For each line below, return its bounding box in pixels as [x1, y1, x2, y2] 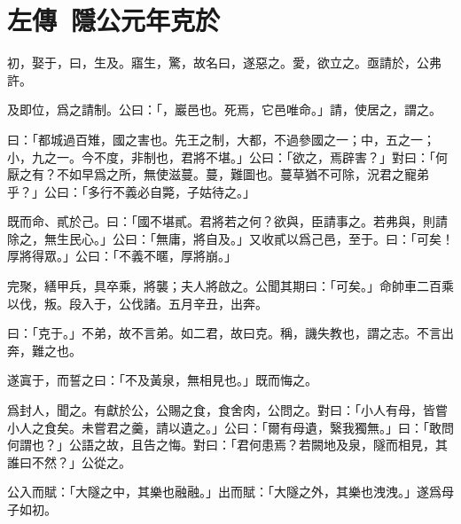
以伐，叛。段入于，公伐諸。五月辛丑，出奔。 [7, 293, 268, 312]
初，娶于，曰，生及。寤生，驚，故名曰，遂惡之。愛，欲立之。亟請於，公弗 [7, 53, 441, 72]
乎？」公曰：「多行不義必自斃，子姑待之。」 [7, 182, 255, 200]
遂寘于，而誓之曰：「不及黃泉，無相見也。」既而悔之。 [7, 371, 317, 389]
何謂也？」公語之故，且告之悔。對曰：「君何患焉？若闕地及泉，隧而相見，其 [7, 435, 448, 454]
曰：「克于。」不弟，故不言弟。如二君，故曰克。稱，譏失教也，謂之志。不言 [7, 324, 441, 342]
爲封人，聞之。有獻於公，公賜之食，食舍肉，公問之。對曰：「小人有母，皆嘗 [7, 401, 448, 419]
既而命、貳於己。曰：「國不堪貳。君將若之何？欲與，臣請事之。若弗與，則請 [7, 212, 448, 231]
